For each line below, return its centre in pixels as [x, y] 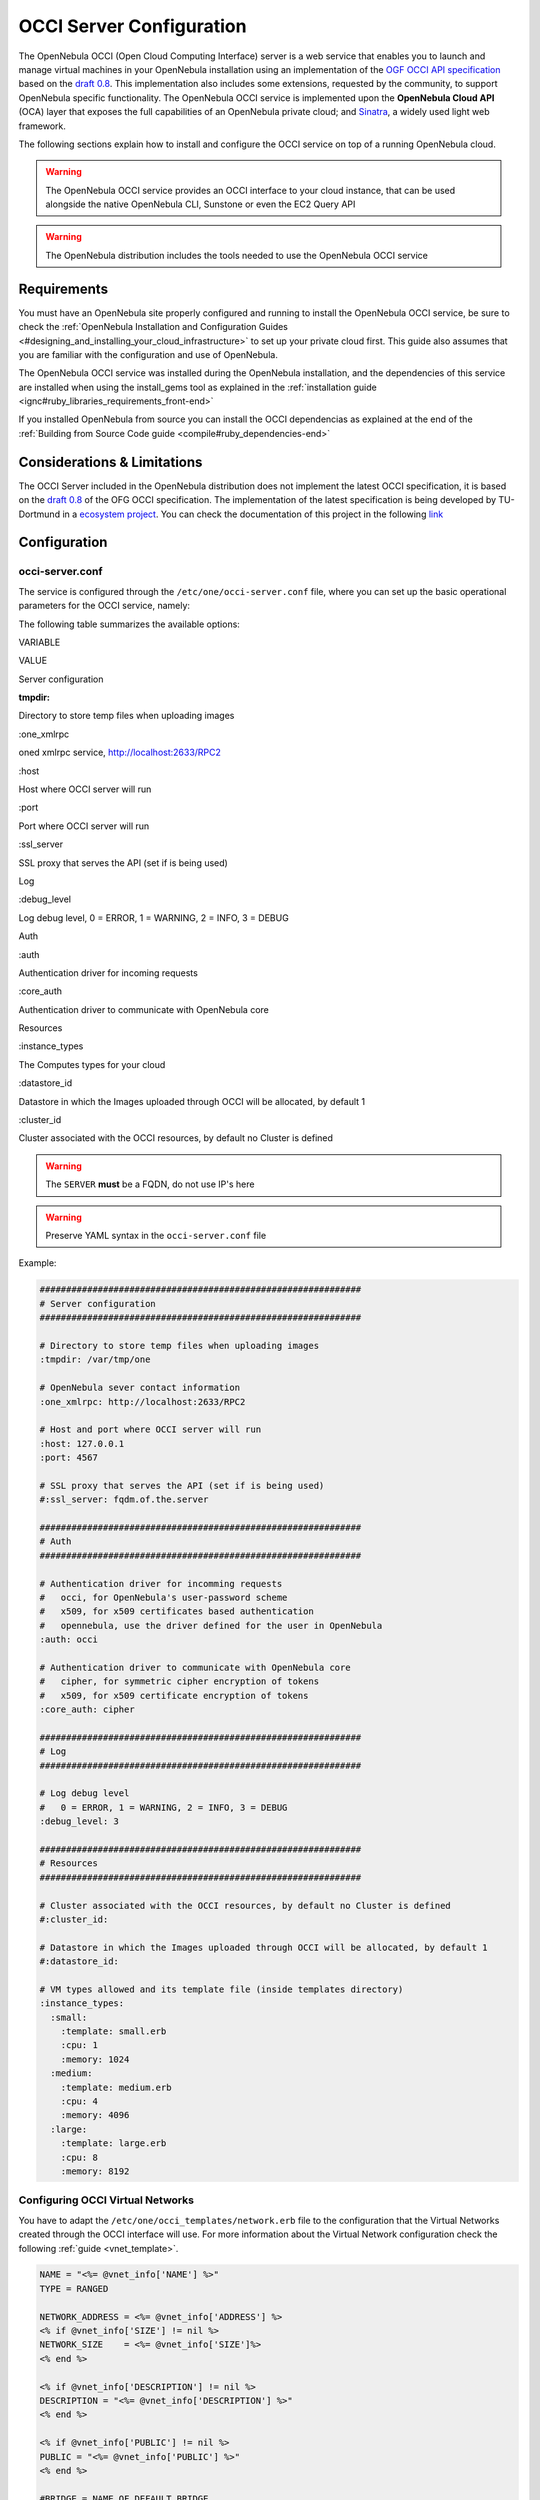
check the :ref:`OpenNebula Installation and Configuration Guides [153, 327]
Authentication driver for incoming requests [108, 972]
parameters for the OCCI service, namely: [104, 606]
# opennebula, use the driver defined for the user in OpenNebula [211, 1625]
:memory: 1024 [95, 2059]
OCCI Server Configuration [132, 26]
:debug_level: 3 [79, 1821]
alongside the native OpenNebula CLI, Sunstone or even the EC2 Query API [200, 204]
